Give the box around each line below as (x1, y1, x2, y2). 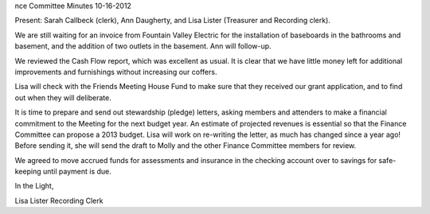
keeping (14, 167, 41, 177)
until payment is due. (42, 167, 111, 177)
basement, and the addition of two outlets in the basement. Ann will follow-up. (14, 41, 272, 51)
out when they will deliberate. (14, 92, 111, 103)
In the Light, (14, 181, 54, 191)
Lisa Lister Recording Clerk (14, 196, 104, 205)
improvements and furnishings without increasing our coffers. (14, 67, 217, 76)
